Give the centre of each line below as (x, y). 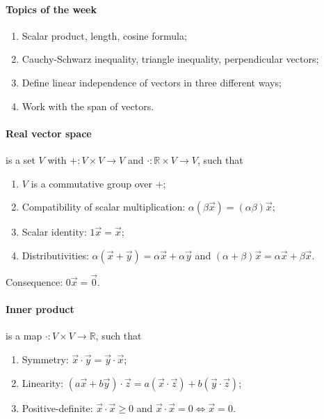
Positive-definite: (57, 407)
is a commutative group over (91, 183)
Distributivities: (55, 255)
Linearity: (43, 382)
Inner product (40, 309)
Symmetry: (45, 359)
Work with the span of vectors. (88, 106)
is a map (24, 336)
